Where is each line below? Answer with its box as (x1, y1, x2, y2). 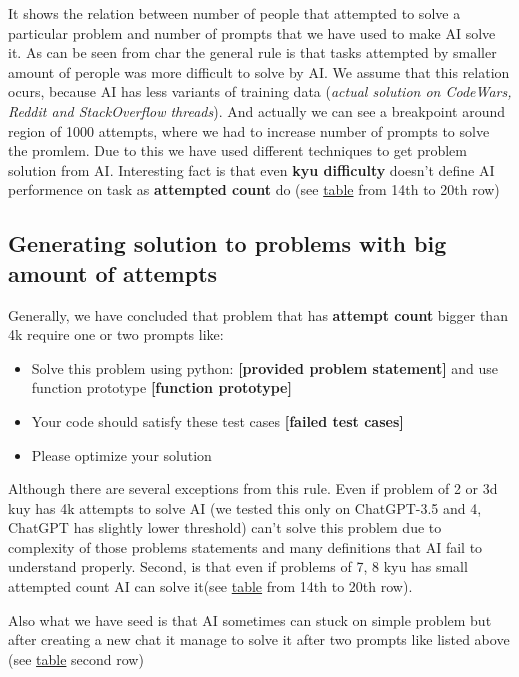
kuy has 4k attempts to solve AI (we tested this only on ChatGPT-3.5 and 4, (8, 497, 482, 518)
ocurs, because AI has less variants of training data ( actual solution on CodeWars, (8, 81, 512, 102)
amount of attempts (8, 257, 218, 288)
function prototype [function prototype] (31, 377, 292, 398)
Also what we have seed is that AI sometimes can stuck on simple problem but (8, 609, 492, 630)
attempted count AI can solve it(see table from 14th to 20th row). (8, 576, 413, 597)
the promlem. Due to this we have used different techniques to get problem (8, 140, 467, 161)
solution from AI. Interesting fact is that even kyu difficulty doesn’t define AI (8, 159, 495, 180)
